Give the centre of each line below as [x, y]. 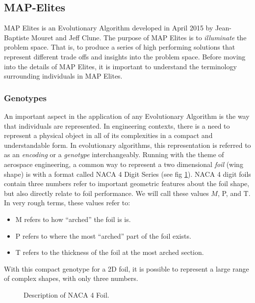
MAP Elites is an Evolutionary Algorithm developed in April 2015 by [109, 28]
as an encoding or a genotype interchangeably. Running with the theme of [114, 154]
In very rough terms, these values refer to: [67, 203]
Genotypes [25, 97]
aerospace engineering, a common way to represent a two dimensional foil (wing [124, 164]
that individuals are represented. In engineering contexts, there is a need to [117, 125]
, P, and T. [234, 193]
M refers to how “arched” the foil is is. [73, 219]
